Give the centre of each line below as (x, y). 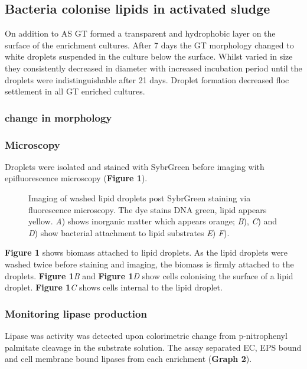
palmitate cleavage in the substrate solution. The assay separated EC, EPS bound (153, 347)
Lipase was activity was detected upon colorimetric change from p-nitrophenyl (146, 335)
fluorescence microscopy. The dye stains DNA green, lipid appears (148, 209)
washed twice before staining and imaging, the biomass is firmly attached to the (149, 264)
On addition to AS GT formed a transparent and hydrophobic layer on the (140, 33)
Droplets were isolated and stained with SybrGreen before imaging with (135, 166)
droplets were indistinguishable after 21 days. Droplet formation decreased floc (147, 79)
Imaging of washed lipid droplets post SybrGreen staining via (140, 198)
